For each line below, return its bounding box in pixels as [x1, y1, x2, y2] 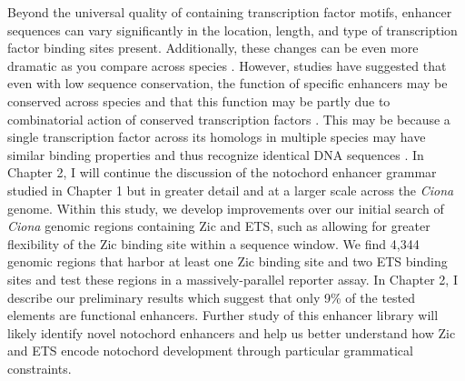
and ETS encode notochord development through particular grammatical [7, 341, 413, 360]
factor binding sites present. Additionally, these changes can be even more [7, 38, 419, 57]
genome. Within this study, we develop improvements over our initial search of [7, 198, 444, 217]
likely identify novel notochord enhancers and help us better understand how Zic [7, 323, 456, 342]
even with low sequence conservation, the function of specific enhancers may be [7, 74, 448, 93]
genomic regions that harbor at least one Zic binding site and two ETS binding [7, 252, 448, 271]
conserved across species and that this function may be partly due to [7, 91, 391, 110]
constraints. [7, 358, 72, 377]
